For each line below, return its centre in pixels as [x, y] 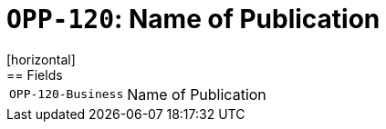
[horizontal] [41, 59]
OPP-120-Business [67, 94]
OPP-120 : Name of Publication [193, 19]
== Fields [35, 74]
